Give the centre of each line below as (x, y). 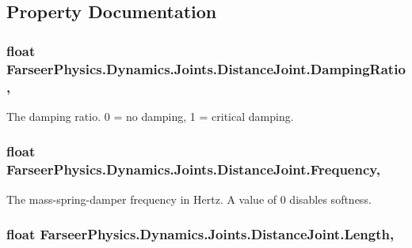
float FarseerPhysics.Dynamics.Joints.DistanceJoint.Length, (200, 234)
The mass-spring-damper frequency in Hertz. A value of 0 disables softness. (189, 199)
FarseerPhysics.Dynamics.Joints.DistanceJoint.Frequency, (193, 169)
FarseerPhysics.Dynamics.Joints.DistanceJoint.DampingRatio (206, 68)
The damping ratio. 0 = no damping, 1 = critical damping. (150, 116)
